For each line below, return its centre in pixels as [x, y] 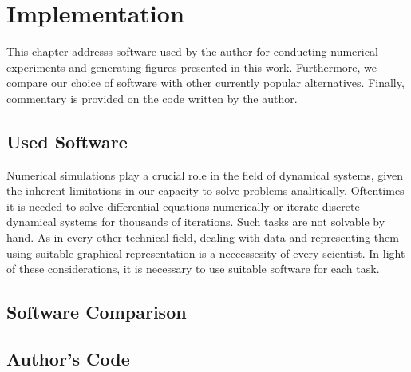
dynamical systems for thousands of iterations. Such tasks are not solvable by [196, 222]
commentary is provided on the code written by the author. [152, 98]
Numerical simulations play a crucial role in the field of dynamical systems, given [205, 174]
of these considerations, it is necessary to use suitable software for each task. [193, 269]
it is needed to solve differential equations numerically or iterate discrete [183, 206]
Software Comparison [97, 312]
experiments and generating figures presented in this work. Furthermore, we [192, 67]
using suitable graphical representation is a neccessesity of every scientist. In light [206, 253]
